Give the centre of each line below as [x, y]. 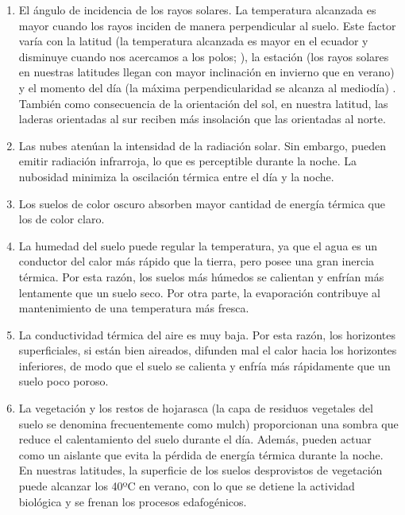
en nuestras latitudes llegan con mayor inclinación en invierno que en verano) [206, 72]
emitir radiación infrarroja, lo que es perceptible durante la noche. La [188, 161]
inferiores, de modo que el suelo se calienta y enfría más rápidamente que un [204, 365]
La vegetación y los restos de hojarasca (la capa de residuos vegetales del [196, 408]
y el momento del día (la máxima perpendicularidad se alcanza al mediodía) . [207, 87]
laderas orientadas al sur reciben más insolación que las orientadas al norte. [202, 119]
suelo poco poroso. [64, 381]
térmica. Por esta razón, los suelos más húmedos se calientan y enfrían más [201, 276]
